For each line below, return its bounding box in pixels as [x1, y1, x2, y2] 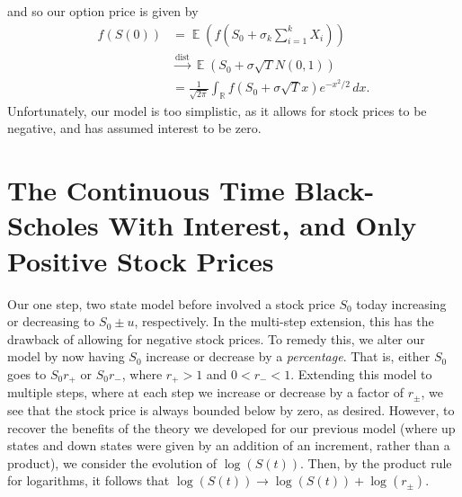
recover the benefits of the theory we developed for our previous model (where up [7, 418, 456, 437]
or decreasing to [7, 312, 95, 331]
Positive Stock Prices [7, 242, 274, 279]
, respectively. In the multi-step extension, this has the [134, 312, 434, 331]
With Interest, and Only [108, 207, 417, 244]
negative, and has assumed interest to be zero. [7, 119, 262, 138]
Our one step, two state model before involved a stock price [7, 294, 335, 313]
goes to [7, 364, 47, 383]
